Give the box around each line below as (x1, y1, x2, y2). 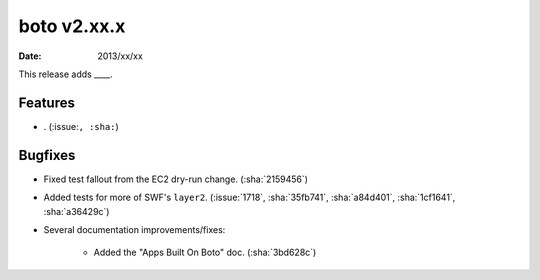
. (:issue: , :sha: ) (43, 120, 119, 132)
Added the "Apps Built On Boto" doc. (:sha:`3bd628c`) (93, 246, 317, 259)
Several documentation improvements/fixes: (43, 223, 226, 235)
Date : (18, 50, 42, 62)
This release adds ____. (18, 68, 114, 80)
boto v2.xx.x (18, 15, 126, 37)
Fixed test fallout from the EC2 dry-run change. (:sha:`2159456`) (43, 173, 309, 185)
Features (18, 94, 75, 111)
